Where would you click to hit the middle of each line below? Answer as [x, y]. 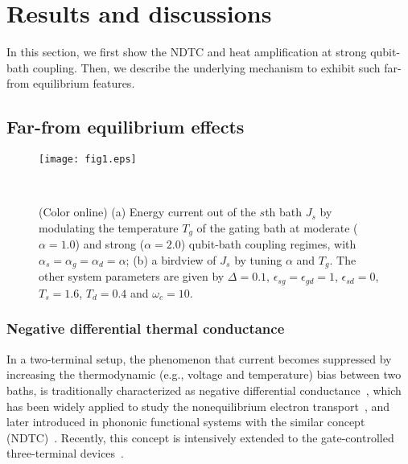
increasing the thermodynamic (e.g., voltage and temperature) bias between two [204, 374]
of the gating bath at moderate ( [277, 227]
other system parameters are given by [132, 276]
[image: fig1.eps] [88, 160]
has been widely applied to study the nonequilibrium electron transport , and [198, 406]
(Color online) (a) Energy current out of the [147, 212]
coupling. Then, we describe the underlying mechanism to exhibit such [206, 67]
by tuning [258, 260]
